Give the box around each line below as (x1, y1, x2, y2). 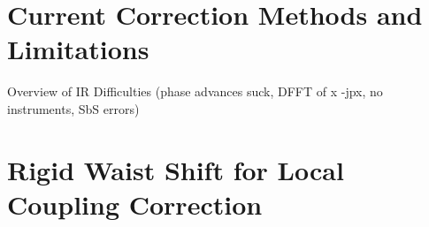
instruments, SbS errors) (7, 99, 140, 117)
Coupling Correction (7, 185, 263, 222)
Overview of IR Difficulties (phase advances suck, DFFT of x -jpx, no (7, 82, 383, 101)
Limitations (7, 31, 149, 67)
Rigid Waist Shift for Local (7, 151, 344, 187)
